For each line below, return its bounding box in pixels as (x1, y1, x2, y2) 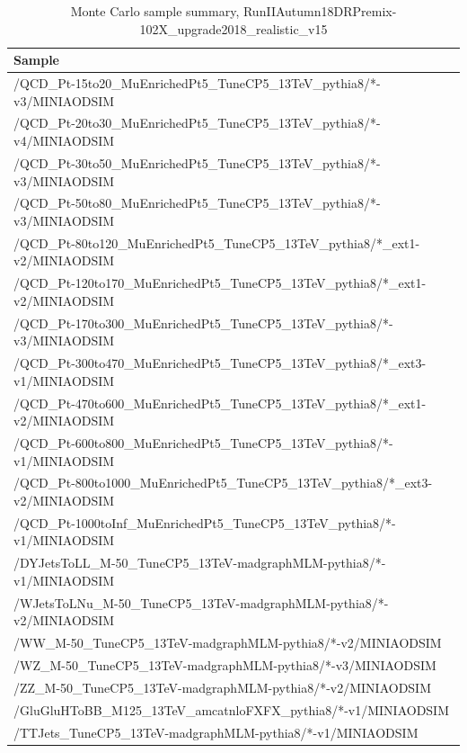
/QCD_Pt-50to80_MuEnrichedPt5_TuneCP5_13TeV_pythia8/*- (13, 193, 381, 212)
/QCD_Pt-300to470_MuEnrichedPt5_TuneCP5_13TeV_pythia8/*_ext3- (13, 354, 427, 372)
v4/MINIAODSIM (13, 131, 115, 150)
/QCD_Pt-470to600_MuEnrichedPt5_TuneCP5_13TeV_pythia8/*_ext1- (13, 393, 427, 412)
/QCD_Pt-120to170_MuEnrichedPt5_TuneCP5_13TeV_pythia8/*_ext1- (13, 273, 427, 292)
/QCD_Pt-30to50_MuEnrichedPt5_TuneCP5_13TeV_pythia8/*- (13, 153, 381, 172)
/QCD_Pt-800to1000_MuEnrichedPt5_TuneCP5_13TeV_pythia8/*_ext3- (13, 473, 433, 492)
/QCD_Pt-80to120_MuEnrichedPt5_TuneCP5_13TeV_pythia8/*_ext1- (13, 233, 420, 252)
